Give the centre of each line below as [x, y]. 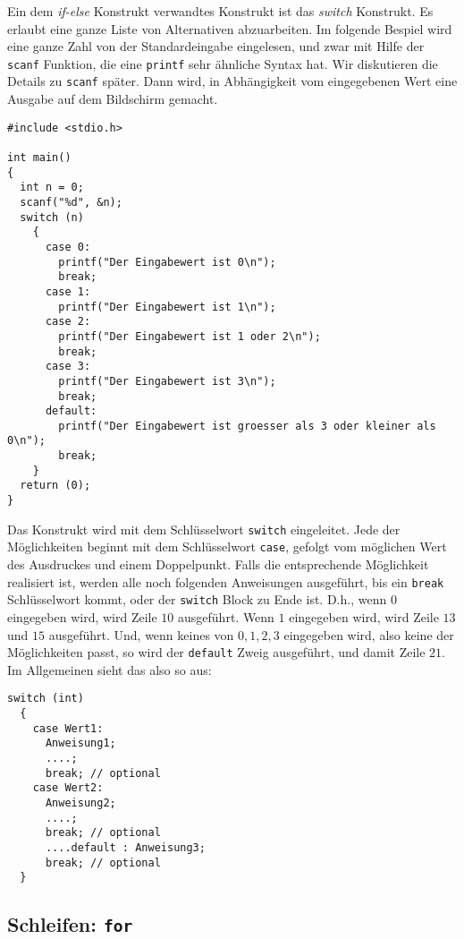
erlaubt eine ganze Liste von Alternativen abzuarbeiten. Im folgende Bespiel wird [230, 28]
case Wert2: [68, 788]
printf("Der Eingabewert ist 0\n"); [167, 262]
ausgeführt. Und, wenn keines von [141, 634]
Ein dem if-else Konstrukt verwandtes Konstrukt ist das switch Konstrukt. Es [220, 11]
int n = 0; [52, 188]
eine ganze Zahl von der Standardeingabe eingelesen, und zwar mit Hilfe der [216, 46]
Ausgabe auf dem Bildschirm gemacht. [113, 99]
